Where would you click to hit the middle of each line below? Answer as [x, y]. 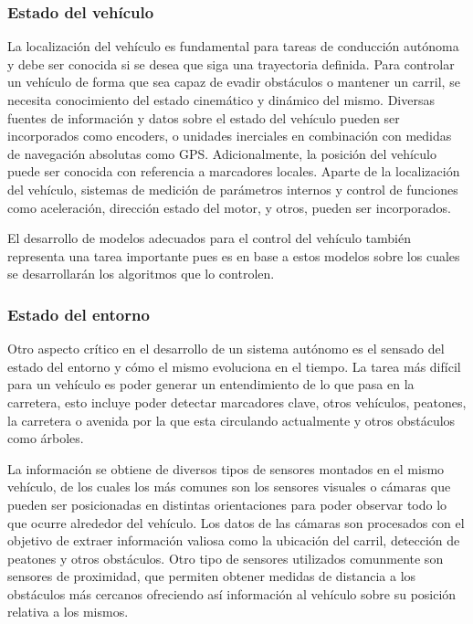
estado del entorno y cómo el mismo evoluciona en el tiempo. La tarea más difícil [234, 366]
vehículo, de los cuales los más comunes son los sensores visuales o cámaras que [229, 487]
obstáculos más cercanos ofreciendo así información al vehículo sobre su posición [232, 593]
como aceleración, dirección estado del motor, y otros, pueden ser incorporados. [229, 207]
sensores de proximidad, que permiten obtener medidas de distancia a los [212, 576]
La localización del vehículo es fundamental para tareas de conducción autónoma [233, 46]
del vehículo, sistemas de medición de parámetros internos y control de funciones [233, 189]
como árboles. [46, 438]
